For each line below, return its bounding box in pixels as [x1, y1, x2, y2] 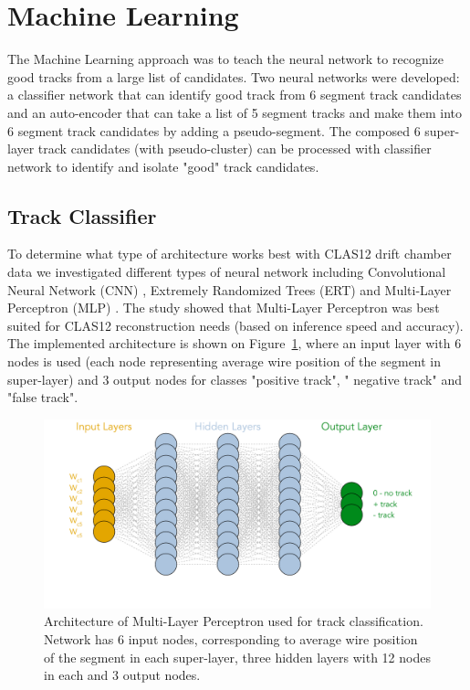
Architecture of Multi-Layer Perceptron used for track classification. [44, 611, 423, 631]
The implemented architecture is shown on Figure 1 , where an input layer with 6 [7, 334, 462, 353]
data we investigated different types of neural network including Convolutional [7, 262, 446, 281]
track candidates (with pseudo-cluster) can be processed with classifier [37, 139, 432, 158]
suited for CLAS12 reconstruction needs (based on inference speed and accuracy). [7, 315, 464, 334]
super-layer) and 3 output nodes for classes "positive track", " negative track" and [7, 369, 462, 388]
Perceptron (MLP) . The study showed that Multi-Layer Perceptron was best [7, 298, 440, 317]
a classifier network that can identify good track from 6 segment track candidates [7, 85, 462, 104]
